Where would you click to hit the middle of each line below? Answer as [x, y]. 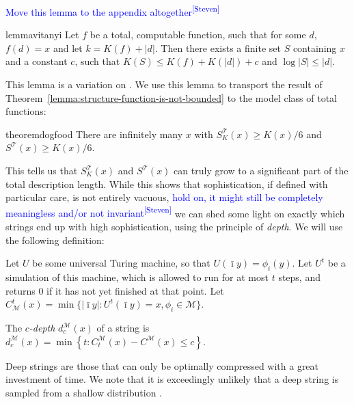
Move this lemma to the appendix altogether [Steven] [113, 11]
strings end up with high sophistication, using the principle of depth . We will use [174, 227]
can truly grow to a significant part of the [261, 170]
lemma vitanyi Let [42, 35]
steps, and [299, 277]
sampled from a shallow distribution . [84, 392]
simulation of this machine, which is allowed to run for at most [137, 277]
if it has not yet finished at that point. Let [135, 290]
